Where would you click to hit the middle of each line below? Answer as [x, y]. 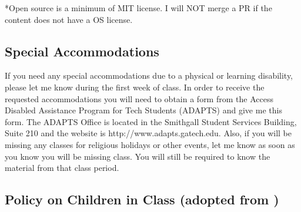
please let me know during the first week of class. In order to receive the [135, 87]
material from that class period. [62, 168]
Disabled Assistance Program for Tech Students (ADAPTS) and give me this [143, 110]
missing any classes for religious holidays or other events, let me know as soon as [150, 144]
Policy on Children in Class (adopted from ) [142, 199]
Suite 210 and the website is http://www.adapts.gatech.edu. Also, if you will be [148, 133]
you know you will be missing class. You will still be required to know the [138, 156]
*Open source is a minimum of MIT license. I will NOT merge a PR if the [138, 8]
